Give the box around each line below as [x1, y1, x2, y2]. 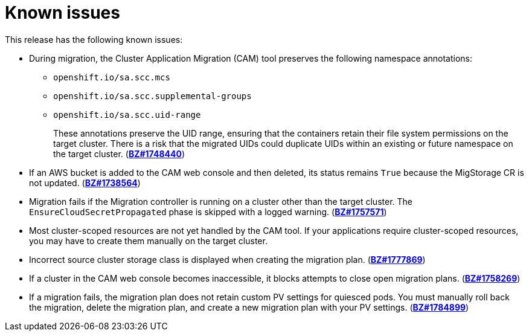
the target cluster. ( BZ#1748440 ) [53, 148, 185, 159]
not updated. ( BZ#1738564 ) [29, 177, 141, 188]
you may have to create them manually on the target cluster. [29, 235, 268, 246]
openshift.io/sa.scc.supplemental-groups [53, 91, 252, 101]
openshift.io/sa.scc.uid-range [53, 109, 201, 120]
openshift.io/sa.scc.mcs [53, 72, 170, 82]
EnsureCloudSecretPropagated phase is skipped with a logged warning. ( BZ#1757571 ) [29, 206, 387, 217]
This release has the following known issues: [5, 34, 183, 45]
